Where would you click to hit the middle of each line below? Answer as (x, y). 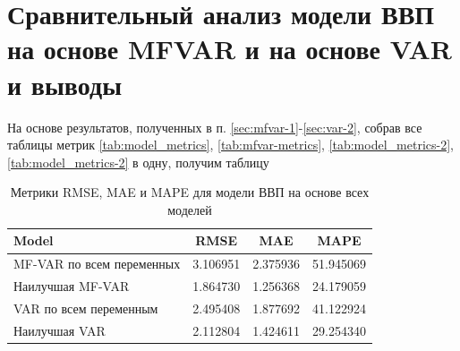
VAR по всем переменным (86, 308)
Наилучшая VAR (60, 330)
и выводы (64, 84)
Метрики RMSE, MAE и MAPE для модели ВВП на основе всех (190, 192)
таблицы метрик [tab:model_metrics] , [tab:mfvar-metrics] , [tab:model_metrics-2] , (230, 145)
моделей (190, 209)
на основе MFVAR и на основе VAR (230, 49)
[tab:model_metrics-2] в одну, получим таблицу (138, 162)
